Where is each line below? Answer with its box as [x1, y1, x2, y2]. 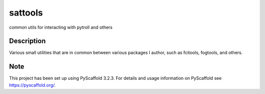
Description [9, 37, 46, 45]
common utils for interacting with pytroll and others [9, 24, 113, 30]
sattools [9, 7, 43, 18]
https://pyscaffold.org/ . [9, 82, 56, 88]
